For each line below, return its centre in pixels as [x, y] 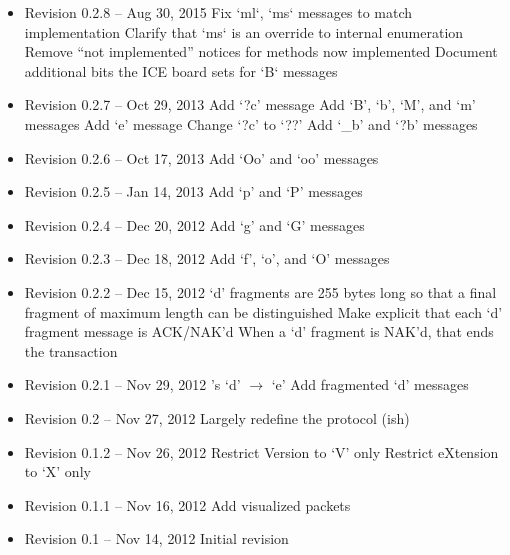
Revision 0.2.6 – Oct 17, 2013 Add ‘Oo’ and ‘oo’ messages [201, 157]
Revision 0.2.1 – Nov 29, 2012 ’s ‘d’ [132, 384]
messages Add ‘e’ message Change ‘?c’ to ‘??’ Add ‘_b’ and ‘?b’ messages [251, 123]
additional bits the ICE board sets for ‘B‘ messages [181, 70]
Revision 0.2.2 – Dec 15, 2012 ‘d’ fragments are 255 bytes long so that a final [260, 291]
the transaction [71, 350]
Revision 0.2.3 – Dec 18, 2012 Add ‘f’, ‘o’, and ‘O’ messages [207, 258]
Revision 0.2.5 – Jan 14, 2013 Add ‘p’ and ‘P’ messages [193, 191]
